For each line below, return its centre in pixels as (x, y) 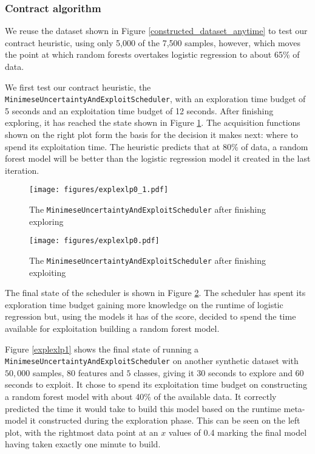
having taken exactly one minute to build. (83, 444)
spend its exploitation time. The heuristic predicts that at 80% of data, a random (157, 146)
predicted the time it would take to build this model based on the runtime (143, 408)
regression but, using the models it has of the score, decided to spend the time (151, 316)
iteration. (22, 170)
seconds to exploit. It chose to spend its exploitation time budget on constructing (156, 384)
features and (101, 372)
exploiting (48, 272)
